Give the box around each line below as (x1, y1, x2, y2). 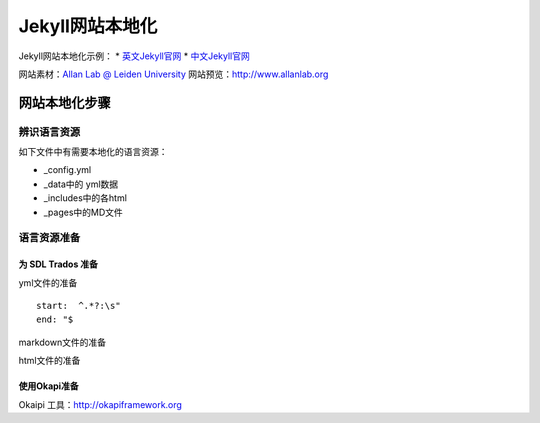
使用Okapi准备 (18, 380, 79, 392)
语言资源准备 (18, 231, 81, 245)
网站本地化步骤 (18, 94, 111, 111)
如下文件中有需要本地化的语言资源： (18, 146, 168, 158)
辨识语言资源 (18, 125, 81, 139)
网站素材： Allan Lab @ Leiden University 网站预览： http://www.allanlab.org (18, 68, 329, 80)
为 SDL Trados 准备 (18, 258, 99, 270)
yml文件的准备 (18, 276, 78, 289)
